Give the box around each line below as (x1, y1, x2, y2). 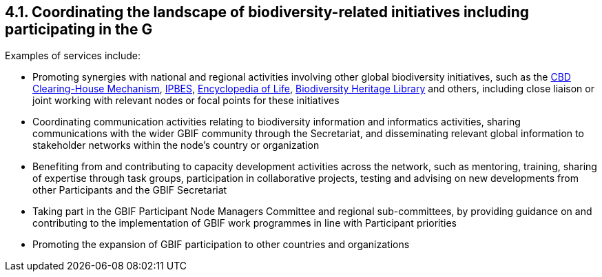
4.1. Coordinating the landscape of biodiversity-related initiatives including (5, 3, 530, 21)
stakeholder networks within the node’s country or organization (32, 139, 320, 152)
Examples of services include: (5, 50, 141, 62)
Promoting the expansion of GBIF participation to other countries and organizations (32, 238, 410, 251)
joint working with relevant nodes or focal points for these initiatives (32, 94, 340, 107)
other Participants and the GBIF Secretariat (32, 184, 227, 196)
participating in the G (5, 21, 153, 38)
